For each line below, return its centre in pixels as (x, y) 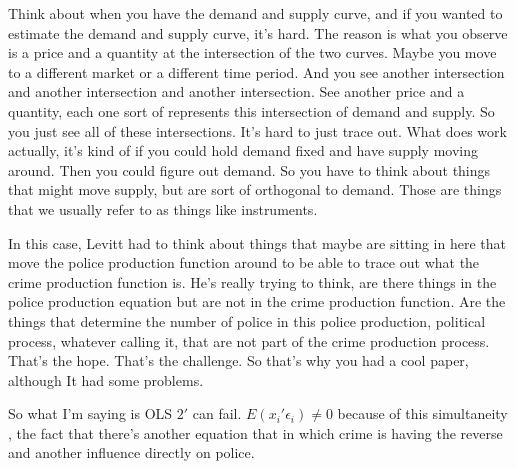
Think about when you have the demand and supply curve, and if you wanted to (255, 13)
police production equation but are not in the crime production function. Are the (257, 301)
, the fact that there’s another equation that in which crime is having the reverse (255, 432)
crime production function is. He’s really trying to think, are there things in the (252, 281)
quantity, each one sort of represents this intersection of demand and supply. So (251, 110)
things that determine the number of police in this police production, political (247, 320)
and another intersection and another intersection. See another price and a (236, 91)
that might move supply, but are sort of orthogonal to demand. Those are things (255, 189)
